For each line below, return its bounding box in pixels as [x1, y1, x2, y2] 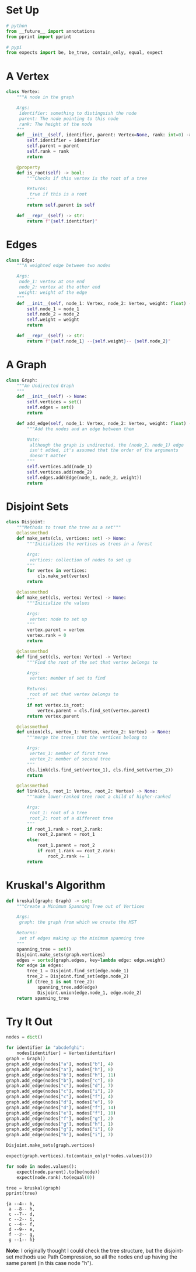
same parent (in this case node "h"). [6, 1260, 93, 1267]
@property [16, 164, 41, 170]
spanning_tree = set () [16, 946, 72, 952]
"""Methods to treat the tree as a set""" [16, 524, 121, 530]
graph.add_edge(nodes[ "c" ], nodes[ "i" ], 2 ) [6, 1088, 114, 1095]
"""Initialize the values [27, 600, 90, 606]
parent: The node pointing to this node [19, 115, 118, 122]
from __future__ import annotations [6, 28, 95, 34]
